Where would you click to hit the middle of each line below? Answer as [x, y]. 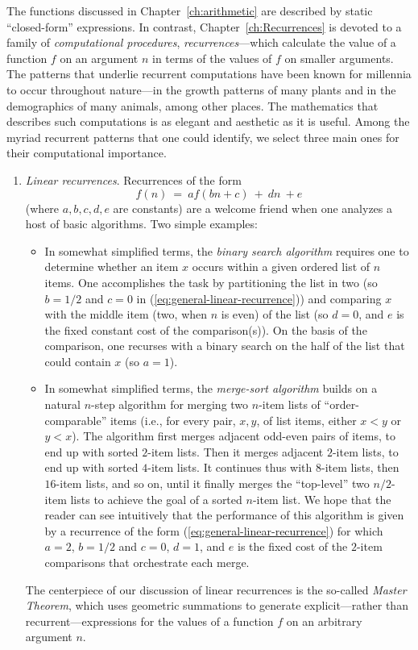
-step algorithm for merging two [170, 404]
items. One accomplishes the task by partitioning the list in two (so [211, 282]
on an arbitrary [324, 621]
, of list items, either [306, 420]
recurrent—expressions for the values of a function [149, 621]
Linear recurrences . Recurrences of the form [133, 179]
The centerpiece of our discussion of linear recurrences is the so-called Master [216, 589]
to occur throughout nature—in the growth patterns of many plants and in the [201, 89]
